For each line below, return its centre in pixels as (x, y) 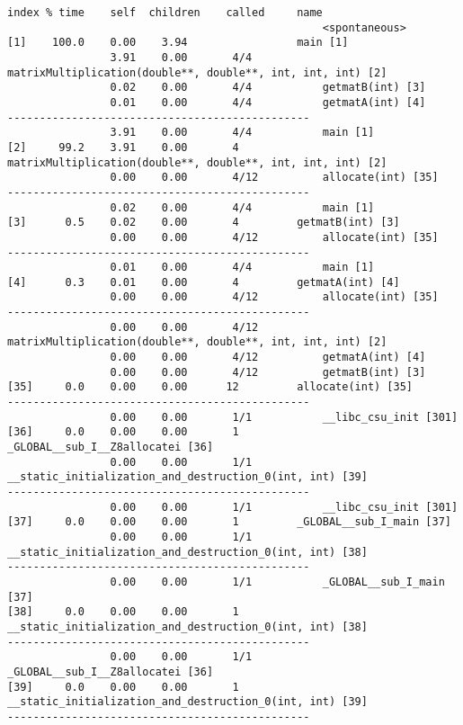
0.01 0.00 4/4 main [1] (242, 268)
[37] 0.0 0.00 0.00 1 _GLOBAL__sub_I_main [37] (229, 522)
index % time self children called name (165, 13)
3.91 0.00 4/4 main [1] (242, 133)
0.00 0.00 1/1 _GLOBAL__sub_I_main (277, 582)
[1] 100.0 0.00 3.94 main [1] (178, 43)
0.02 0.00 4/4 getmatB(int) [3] (268, 88)
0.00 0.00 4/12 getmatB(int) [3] (268, 372)
